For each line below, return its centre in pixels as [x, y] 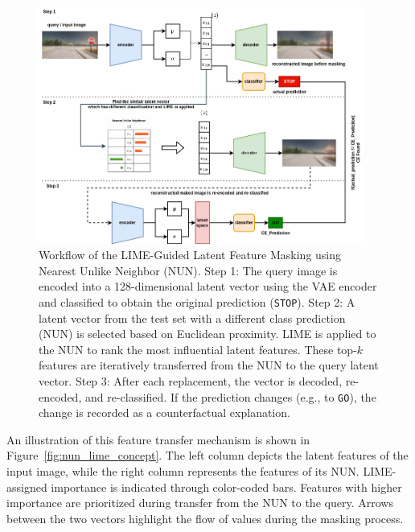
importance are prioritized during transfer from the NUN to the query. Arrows [200, 503]
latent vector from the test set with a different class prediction [192, 318]
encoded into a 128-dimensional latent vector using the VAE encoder [208, 286]
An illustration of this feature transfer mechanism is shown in [158, 439]
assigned [27, 487]
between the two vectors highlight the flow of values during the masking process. [205, 518]
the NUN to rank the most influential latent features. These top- [198, 349]
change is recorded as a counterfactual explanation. [164, 412]
